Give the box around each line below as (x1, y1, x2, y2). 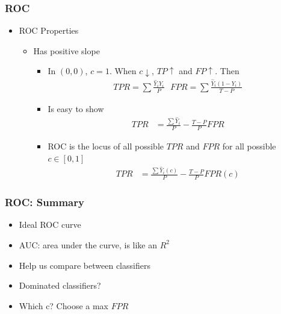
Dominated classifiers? (19, 279, 101, 292)
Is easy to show (48, 102, 104, 115)
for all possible (222, 140, 276, 152)
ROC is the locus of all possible (48, 140, 164, 152)
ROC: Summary (5, 195, 84, 210)
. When (109, 64, 137, 77)
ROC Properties (19, 24, 79, 37)
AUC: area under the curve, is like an (19, 238, 158, 251)
